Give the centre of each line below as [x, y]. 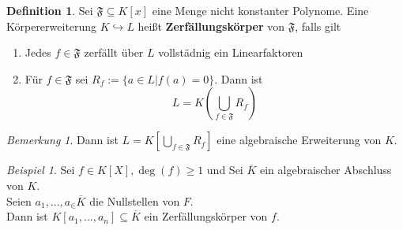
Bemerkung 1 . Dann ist [62, 140]
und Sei [225, 170]
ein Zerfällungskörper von [206, 216]
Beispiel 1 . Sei [41, 170]
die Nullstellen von [135, 200]
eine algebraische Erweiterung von [299, 140]
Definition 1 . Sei [50, 10]
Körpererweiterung [52, 26]
